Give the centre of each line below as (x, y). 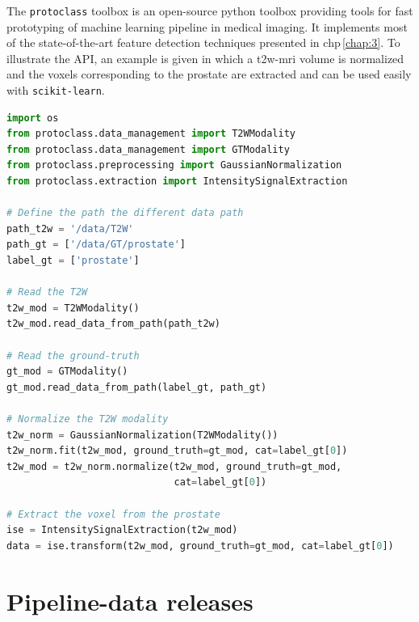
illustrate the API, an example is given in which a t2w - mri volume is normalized (205, 58)
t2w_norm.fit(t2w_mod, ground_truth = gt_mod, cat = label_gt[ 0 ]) (177, 451)
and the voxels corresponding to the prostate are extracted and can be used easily (209, 74)
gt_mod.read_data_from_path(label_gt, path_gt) (137, 387)
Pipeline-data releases (130, 601)
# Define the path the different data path (125, 213)
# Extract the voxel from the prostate (113, 514)
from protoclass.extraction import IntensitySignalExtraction (177, 182)
